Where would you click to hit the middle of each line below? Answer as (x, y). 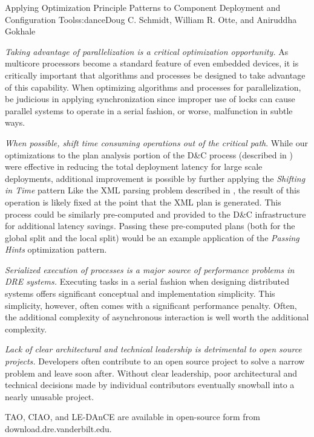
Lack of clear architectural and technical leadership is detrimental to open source (153, 349)
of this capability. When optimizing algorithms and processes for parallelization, (153, 87)
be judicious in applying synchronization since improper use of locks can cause (150, 99)
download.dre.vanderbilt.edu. (58, 429)
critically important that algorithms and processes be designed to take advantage (155, 75)
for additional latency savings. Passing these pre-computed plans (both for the (150, 226)
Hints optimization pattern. (56, 249)
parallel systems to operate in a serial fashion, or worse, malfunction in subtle (149, 110)
